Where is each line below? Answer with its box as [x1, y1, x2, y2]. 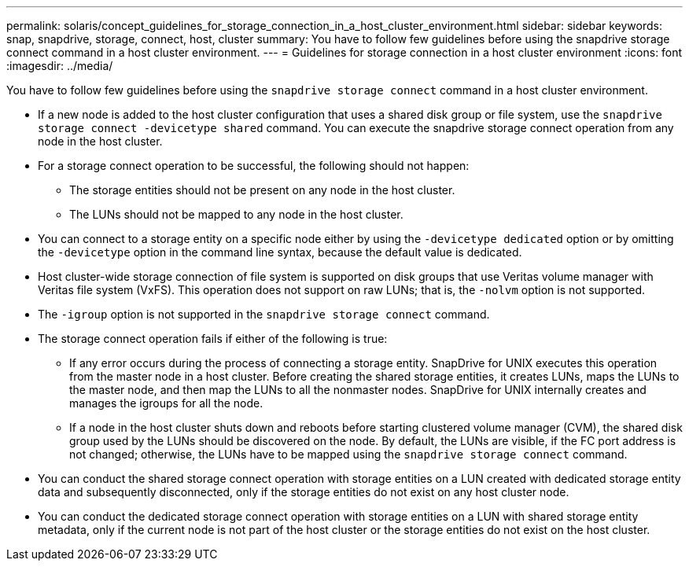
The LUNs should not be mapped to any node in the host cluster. [69, 208, 403, 221]
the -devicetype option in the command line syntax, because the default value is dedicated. [38, 245, 522, 259]
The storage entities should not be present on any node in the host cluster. [69, 183, 455, 197]
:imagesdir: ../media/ [6, 59, 113, 72]
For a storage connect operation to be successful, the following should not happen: [38, 159, 470, 172]
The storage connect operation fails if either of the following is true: [38, 332, 388, 345]
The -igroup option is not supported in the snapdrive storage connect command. [38, 307, 490, 321]
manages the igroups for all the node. [69, 396, 263, 410]
